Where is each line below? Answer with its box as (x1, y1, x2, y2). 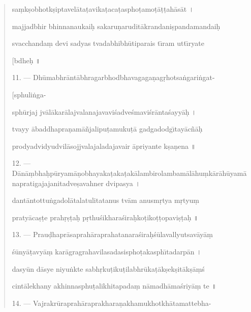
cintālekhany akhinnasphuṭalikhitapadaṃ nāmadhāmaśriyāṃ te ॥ (12, 280, 216, 291)
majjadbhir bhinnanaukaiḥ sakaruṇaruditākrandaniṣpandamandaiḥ (12, 20, 221, 31)
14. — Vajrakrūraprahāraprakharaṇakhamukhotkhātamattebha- (12, 297, 211, 308)
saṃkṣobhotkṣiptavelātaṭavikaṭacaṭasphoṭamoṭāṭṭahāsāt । (12, 4, 194, 14)
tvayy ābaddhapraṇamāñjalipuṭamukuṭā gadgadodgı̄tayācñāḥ (12, 123, 203, 134)
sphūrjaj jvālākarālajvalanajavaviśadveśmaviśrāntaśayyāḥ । (12, 106, 197, 117)
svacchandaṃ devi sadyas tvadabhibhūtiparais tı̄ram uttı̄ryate (12, 38, 204, 48)
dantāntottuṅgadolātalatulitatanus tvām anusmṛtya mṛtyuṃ (12, 195, 199, 205)
